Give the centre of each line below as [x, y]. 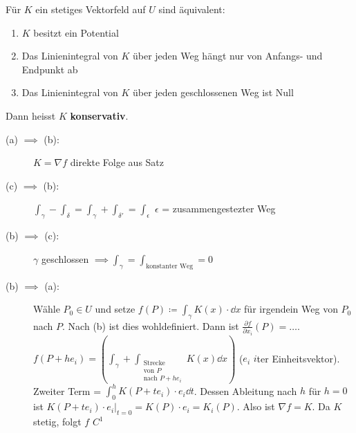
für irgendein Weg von [291, 309]
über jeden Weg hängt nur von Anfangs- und [227, 56]
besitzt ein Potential [76, 32]
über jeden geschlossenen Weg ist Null [213, 92]
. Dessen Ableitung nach [245, 390]
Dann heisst [31, 115]
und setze [115, 309]
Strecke [154, 363]
